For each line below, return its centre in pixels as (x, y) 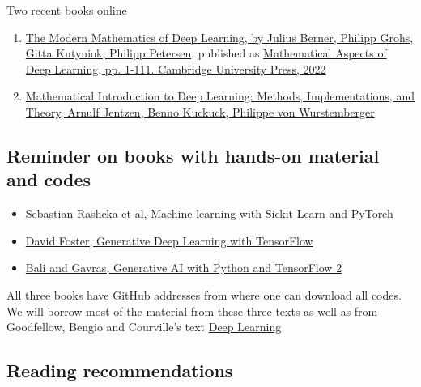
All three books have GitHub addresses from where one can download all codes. (204, 294)
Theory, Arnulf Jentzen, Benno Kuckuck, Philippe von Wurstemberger (200, 111)
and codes (49, 179)
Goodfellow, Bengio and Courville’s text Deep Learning (144, 327)
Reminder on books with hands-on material (193, 155)
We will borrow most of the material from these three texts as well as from (192, 310)
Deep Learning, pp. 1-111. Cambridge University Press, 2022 (176, 68)
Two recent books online (67, 10)
